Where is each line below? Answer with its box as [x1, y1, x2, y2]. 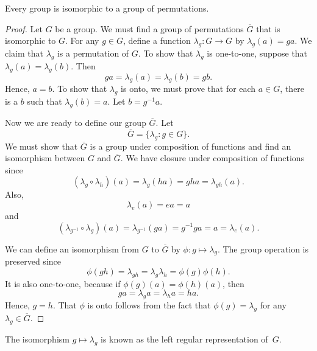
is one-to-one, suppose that [207, 46, 308, 59]
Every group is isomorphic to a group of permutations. [5, 2, 209, 14]
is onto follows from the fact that [87, 299, 211, 311]
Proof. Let [5, 22, 43, 35]
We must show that [5, 139, 78, 152]
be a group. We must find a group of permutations [55, 22, 244, 35]
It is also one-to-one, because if [5, 277, 121, 290]
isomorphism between [5, 151, 85, 164]
